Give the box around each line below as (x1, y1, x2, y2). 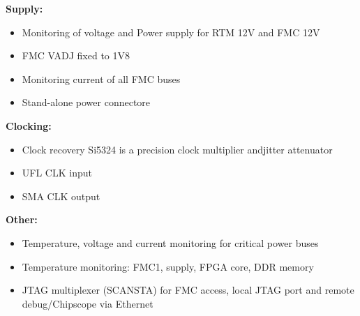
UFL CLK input (22, 165, 92, 180)
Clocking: (6, 118, 52, 133)
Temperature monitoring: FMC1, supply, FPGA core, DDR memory (22, 259, 314, 273)
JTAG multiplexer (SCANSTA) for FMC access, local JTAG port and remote (22, 283, 354, 297)
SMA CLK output (22, 188, 100, 203)
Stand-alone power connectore (22, 95, 151, 110)
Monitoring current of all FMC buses (22, 71, 181, 86)
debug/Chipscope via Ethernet (22, 296, 153, 310)
